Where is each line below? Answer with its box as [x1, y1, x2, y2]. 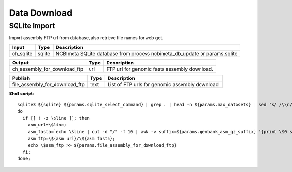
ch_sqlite [12, 50, 33, 57]
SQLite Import [9, 21, 55, 30]
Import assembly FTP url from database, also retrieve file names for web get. [9, 35, 163, 41]
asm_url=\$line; [27, 122, 67, 128]
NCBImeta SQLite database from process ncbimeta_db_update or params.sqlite [55, 50, 238, 57]
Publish [12, 75, 30, 81]
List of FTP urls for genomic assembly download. [108, 81, 220, 88]
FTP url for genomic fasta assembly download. [106, 65, 214, 72]
